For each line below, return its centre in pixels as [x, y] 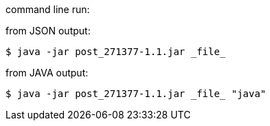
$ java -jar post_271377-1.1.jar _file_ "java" [136, 94]
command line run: [48, 9]
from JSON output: [48, 31]
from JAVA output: [47, 73]
